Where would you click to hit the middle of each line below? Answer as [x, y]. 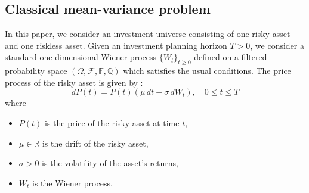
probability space [36, 71]
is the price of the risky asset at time [112, 122]
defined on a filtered [231, 57]
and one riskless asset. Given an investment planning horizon [116, 45]
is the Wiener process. [72, 183]
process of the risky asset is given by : [74, 82]
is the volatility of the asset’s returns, [110, 163]
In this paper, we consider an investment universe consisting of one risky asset [148, 34]
